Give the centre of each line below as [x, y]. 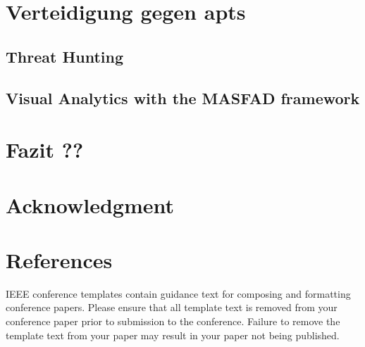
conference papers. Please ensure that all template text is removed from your [172, 307]
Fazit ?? [45, 150]
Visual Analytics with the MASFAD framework [183, 97]
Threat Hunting [65, 56]
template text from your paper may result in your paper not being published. [173, 335]
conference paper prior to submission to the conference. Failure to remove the [173, 321]
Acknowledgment [90, 204]
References [59, 259]
